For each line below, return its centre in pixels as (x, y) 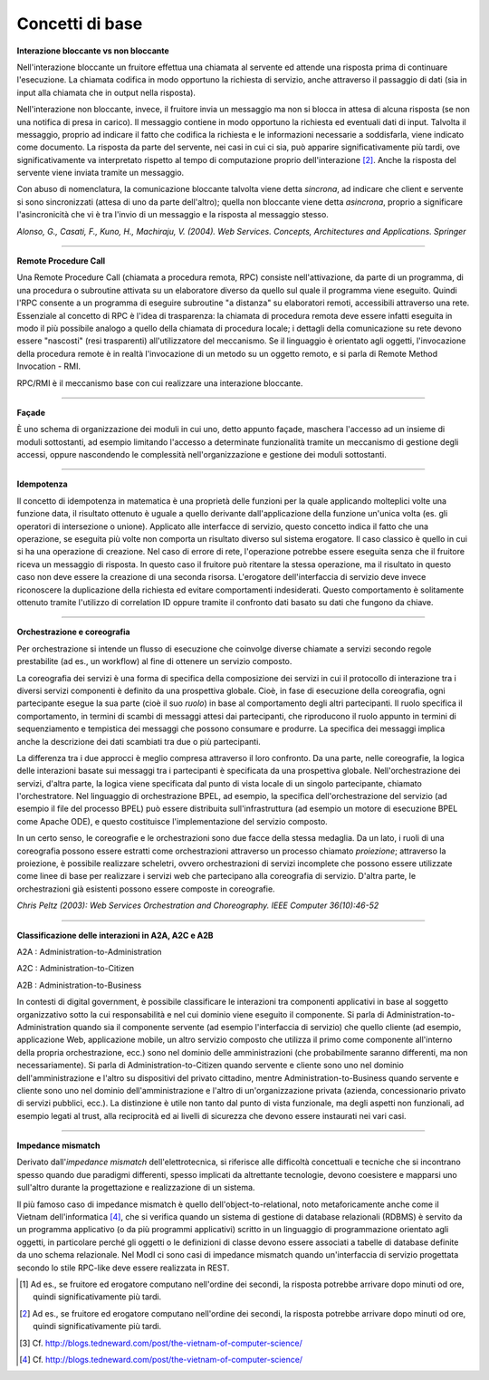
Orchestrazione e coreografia (73, 632)
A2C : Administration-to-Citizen (76, 969)
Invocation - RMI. (49, 366)
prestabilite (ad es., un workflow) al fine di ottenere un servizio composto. (154, 661)
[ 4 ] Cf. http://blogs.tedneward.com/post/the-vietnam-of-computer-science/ (161, 1359)
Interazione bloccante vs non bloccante (93, 51)
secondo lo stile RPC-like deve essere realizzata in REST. (123, 1268)
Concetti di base (80, 24)
